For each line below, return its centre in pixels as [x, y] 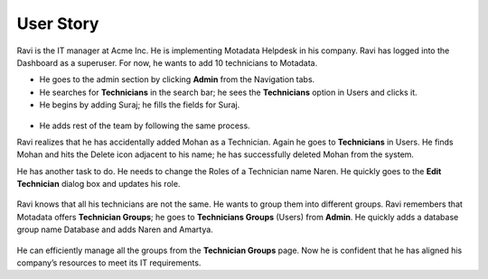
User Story [58, 23]
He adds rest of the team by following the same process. [145, 126]
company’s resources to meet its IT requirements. [109, 263]
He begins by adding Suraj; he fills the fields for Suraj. [140, 105]
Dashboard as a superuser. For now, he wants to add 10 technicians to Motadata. [167, 62]
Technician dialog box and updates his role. [99, 184]
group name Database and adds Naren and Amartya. [115, 229]
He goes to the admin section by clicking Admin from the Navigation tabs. [177, 79]
